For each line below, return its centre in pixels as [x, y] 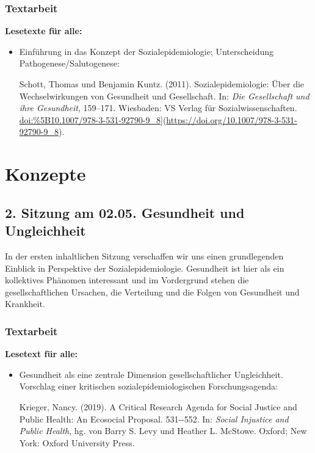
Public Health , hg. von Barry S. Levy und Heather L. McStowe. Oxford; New [163, 431]
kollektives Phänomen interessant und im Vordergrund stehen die [127, 280]
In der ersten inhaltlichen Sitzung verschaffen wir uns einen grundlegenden [144, 255]
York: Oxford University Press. [77, 442]
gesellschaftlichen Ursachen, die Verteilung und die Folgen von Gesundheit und [152, 292]
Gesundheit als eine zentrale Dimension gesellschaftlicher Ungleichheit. [151, 374]
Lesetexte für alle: [44, 31]
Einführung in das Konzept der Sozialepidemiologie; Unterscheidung [147, 51]
